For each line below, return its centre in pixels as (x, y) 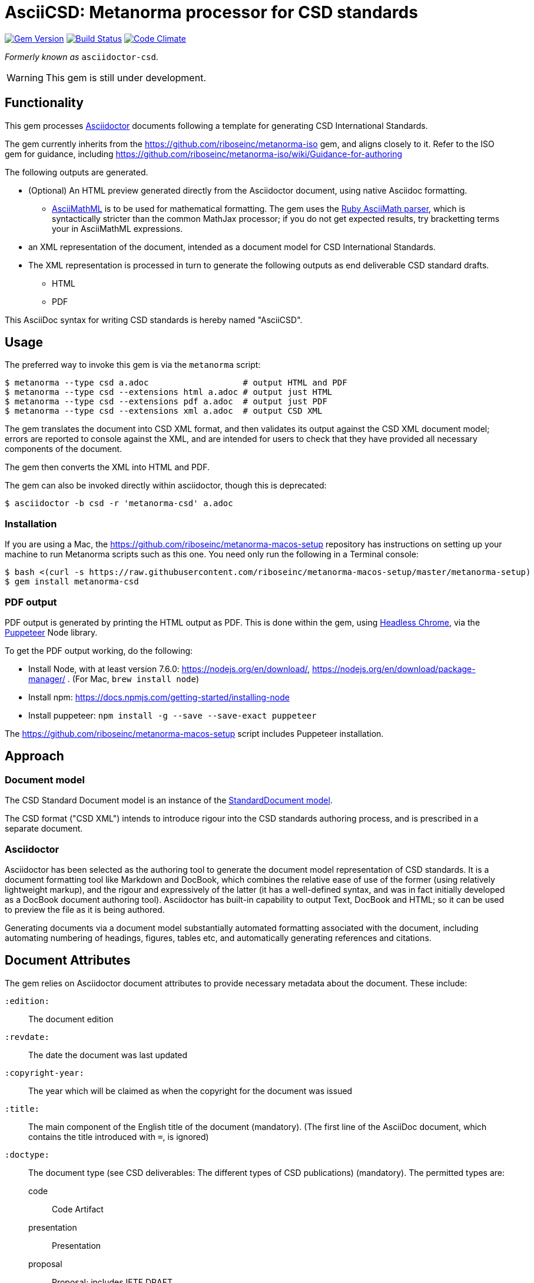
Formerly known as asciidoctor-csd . (82, 56)
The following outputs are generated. (77, 172)
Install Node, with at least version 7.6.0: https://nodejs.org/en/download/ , (169, 669)
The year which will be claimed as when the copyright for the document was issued (190, 1091)
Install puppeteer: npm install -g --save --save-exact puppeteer (173, 715)
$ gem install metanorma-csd (72, 582)
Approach (34, 756)
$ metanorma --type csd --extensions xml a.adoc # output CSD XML (164, 411)
